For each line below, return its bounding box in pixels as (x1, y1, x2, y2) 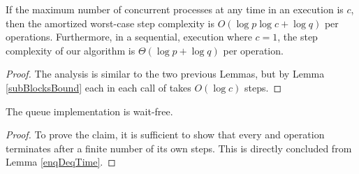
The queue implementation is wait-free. (6, 103, 173, 118)
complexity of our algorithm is (6, 43, 135, 57)
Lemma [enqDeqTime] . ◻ (6, 154, 116, 169)
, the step (277, 29, 318, 44)
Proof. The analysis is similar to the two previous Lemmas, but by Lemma (6, 66, 325, 81)
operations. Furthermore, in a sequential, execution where (6, 29, 252, 44)
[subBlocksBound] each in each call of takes (6, 80, 191, 94)
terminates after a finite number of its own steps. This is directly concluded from (6, 140, 352, 155)
